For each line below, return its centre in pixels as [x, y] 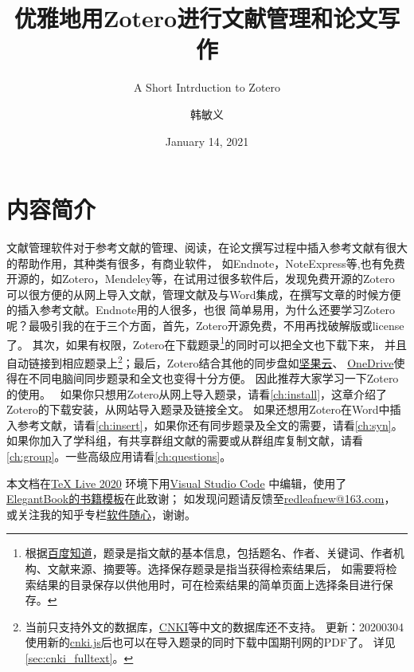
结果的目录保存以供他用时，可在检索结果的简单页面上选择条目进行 [209, 584]
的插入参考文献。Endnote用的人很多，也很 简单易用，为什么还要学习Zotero [201, 310]
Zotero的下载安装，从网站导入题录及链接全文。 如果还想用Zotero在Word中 [198, 409]
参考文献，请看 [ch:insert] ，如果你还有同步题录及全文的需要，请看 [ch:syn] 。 [210, 424]
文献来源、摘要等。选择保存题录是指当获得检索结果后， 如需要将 [217, 569]
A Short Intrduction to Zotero [207, 87]
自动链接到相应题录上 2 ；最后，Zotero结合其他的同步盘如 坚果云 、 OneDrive [200, 361]
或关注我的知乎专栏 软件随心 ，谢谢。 [101, 514]
